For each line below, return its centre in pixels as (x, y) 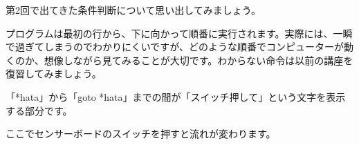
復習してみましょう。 (54, 74)
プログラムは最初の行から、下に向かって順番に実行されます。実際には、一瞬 (179, 33)
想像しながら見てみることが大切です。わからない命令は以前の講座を (199, 60)
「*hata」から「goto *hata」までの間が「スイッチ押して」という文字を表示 (176, 96)
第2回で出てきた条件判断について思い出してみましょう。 (133, 10)
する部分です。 (39, 110)
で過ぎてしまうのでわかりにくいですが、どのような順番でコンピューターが (175, 47)
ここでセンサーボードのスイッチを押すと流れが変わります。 (141, 134)
